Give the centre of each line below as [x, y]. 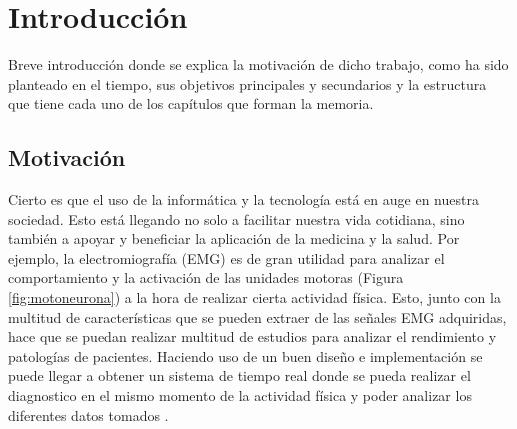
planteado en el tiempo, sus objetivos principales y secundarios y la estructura [247, 83]
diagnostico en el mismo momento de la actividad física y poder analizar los [240, 395]
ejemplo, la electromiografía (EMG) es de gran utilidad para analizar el [226, 257]
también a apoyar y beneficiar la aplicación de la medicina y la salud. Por [234, 238]
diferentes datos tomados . [88, 414]
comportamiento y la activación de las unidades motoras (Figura [206, 277]
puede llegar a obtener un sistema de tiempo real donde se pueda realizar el [239, 375]
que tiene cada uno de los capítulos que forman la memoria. [191, 103]
